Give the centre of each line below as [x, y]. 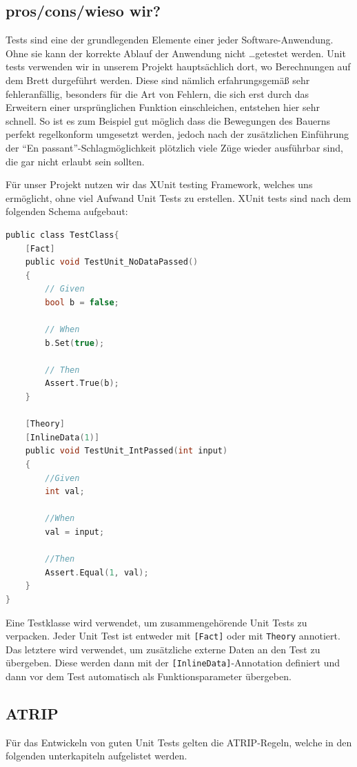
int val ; [65, 492]
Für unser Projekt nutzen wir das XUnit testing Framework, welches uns [159, 184]
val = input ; [75, 532]
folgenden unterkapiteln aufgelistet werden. [96, 756]
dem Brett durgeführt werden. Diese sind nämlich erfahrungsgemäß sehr [158, 80]
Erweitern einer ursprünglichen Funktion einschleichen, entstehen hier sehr [163, 107]
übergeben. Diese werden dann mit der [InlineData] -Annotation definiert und [173, 663]
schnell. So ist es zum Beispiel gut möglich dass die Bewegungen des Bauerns [168, 120]
